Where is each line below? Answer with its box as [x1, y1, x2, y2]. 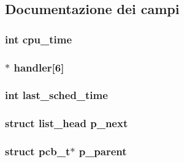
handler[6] [13, 59, 64, 75]
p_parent [79, 144, 127, 159]
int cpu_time [5, 31, 72, 46]
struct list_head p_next [5, 116, 128, 131]
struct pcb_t [5, 144, 71, 159]
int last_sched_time [5, 87, 108, 103]
